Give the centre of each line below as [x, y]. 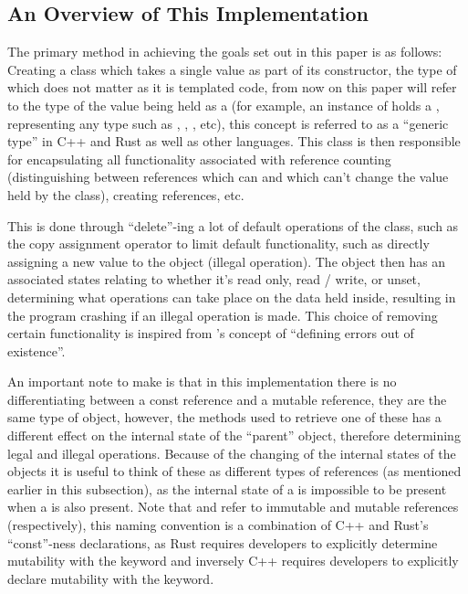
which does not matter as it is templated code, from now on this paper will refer [232, 87]
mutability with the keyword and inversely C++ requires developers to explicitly [233, 561]
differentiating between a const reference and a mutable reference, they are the [227, 399]
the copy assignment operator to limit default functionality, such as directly [218, 244]
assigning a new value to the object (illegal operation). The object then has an [227, 261]
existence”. [36, 350]
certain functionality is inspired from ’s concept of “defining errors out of [211, 333]
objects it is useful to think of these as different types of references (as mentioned [234, 471]
